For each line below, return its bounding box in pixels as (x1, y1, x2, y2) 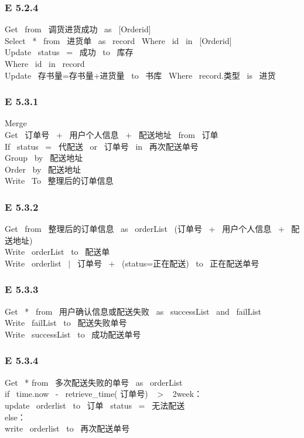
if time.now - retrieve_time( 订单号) (5, 388, 148, 400)
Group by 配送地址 (5, 151, 83, 164)
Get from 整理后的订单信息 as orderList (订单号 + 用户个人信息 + (5, 223, 285, 235)
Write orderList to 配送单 (5, 245, 110, 258)
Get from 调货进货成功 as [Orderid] (5, 23, 151, 35)
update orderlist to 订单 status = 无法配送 (5, 399, 185, 411)
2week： (172, 388, 203, 400)
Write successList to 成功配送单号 (5, 328, 141, 340)
